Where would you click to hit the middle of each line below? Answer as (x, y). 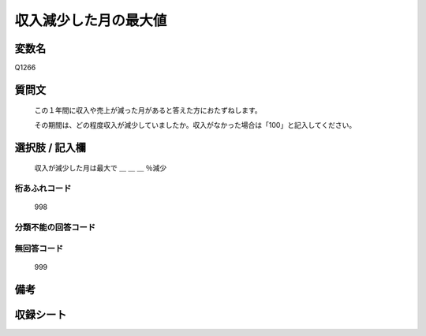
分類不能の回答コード (55, 227)
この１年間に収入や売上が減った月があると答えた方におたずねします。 (148, 110)
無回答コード (39, 248)
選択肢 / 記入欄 (50, 147)
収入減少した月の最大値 (91, 21)
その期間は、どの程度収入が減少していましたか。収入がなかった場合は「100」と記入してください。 (195, 125)
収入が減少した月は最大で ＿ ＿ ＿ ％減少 (101, 168)
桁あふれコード (43, 189)
